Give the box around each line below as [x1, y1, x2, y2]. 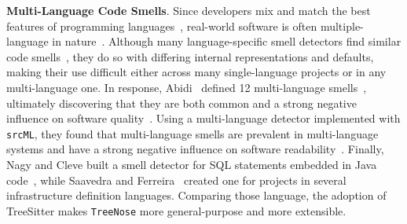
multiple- [320, 17, 364, 34]
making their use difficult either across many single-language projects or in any [6, 64, 387, 80]
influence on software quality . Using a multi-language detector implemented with [6, 110, 401, 127]
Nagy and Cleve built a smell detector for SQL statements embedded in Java [6, 156, 377, 172]
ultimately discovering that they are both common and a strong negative [6, 94, 357, 111]
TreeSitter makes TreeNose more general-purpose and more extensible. [6, 202, 346, 218]
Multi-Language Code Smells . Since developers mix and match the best [6, 2, 371, 18]
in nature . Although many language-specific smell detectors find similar [52, 33, 401, 50]
